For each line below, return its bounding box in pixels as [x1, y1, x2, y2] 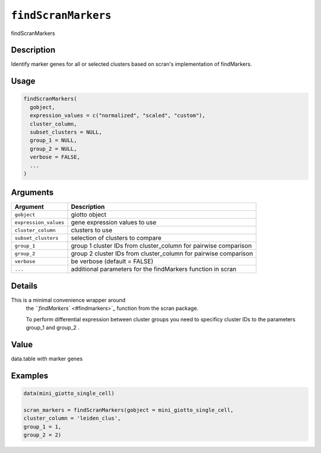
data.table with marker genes [11, 355, 83, 362]
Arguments [11, 188, 54, 198]
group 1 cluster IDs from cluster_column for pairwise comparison [71, 242, 252, 250]
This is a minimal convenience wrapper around [11, 296, 126, 303]
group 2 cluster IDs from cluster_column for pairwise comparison [71, 249, 253, 258]
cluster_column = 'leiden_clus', [23, 415, 121, 422]
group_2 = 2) [23, 432, 62, 439]
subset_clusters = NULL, [30, 129, 102, 136]
